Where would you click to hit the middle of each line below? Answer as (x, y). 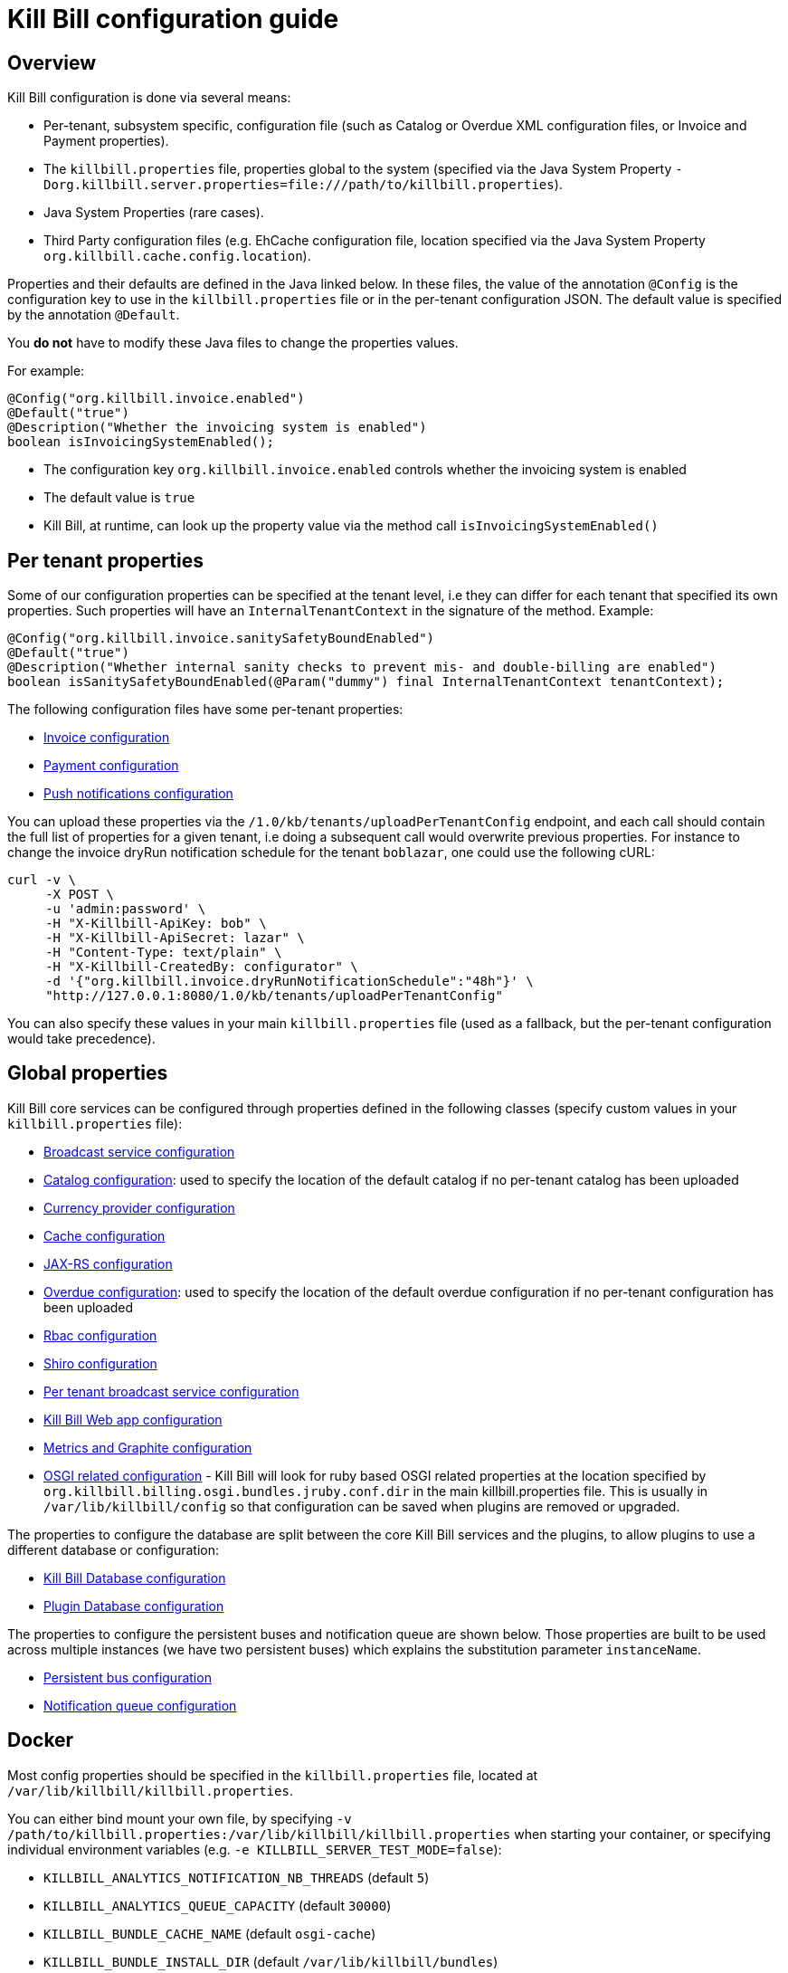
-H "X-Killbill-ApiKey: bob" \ (156, 924)
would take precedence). (81, 1039)
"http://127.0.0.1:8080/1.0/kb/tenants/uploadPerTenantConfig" (274, 996)
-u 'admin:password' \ (126, 909)
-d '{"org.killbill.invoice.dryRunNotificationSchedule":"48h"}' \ (290, 982)
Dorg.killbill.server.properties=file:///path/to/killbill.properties (299, 185)
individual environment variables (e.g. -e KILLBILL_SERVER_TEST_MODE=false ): (255, 1849)
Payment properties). (106, 141)
